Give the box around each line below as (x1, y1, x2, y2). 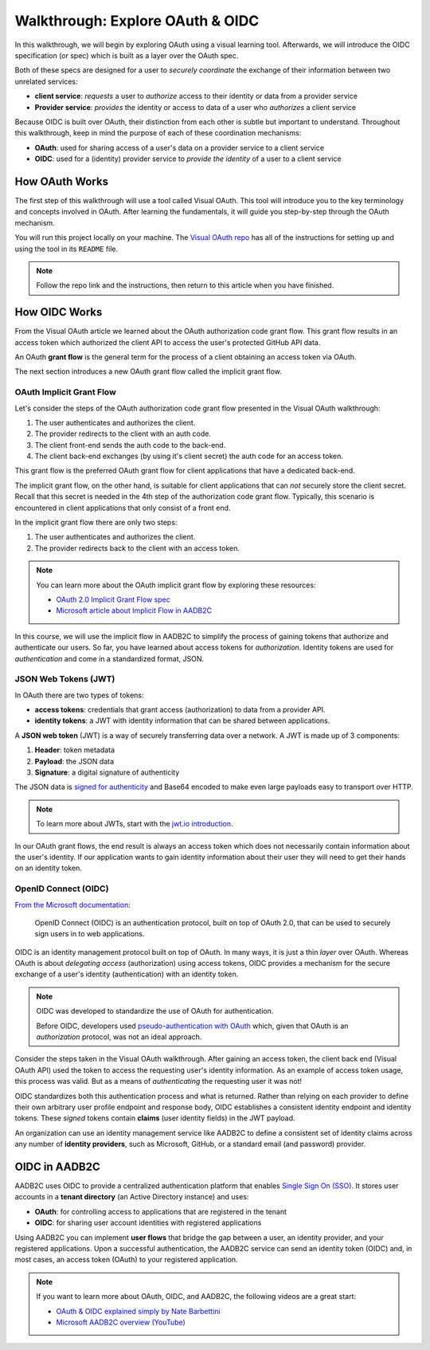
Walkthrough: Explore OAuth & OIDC (14, 12, 260, 29)
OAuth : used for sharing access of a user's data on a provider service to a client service (34, 143, 325, 152)
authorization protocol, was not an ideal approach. (36, 1032, 202, 1042)
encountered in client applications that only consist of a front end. (14, 503, 231, 512)
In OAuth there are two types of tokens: (14, 690, 144, 700)
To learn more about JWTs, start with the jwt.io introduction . (36, 819, 233, 829)
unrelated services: (14, 77, 78, 86)
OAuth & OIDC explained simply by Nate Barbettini (56, 1306, 221, 1316)
